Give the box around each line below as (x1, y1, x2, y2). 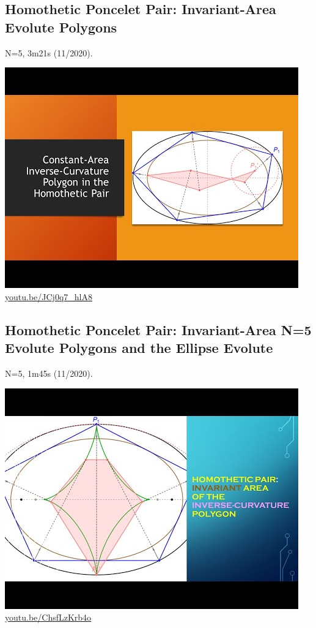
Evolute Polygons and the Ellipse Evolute (5, 338, 273, 357)
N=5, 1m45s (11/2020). (5, 366, 93, 379)
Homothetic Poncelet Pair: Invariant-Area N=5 (5, 320, 312, 339)
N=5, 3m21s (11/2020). (5, 46, 93, 59)
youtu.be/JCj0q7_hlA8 (5, 290, 92, 303)
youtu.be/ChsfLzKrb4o (5, 611, 92, 624)
